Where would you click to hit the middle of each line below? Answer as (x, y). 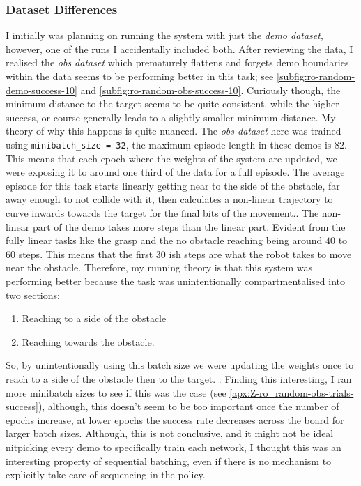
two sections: (33, 295)
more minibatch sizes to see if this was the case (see (116, 392)
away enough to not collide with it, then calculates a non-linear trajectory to (169, 199)
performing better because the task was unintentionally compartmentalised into (175, 281)
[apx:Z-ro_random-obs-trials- (292, 392)
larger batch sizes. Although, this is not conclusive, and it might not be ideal (170, 433)
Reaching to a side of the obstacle (94, 318)
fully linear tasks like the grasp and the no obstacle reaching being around (164, 240)
